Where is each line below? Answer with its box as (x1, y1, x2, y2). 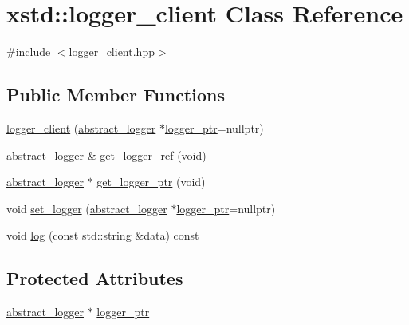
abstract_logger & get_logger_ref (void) (6, 146, 206, 163)
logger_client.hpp (69, 43, 155, 60)
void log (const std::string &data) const (6, 227, 199, 244)
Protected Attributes (6, 266, 183, 291)
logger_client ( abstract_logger (6, 119, 156, 136)
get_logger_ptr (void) (96, 173, 206, 190)
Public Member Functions (6, 82, 225, 107)
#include (6, 43, 51, 60)
